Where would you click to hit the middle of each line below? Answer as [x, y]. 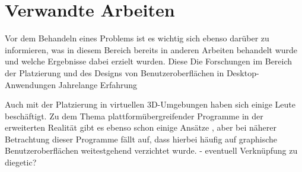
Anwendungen [30, 84]
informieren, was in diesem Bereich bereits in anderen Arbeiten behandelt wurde [151, 49]
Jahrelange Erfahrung [98, 84]
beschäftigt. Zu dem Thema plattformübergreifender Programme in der [134, 116]
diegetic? [21, 162]
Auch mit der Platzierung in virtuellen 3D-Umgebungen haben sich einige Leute [150, 104]
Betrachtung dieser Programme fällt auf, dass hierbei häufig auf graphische [141, 139]
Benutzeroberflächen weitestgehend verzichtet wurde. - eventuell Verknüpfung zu [151, 150]
